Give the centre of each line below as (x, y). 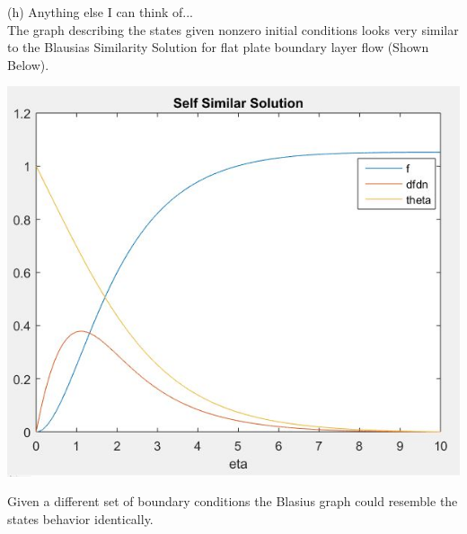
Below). (28, 64)
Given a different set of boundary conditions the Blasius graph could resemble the (233, 501)
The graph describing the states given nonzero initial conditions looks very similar (233, 29)
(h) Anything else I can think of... (100, 12)
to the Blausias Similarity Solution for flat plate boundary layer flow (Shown (218, 47)
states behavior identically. (80, 518)
